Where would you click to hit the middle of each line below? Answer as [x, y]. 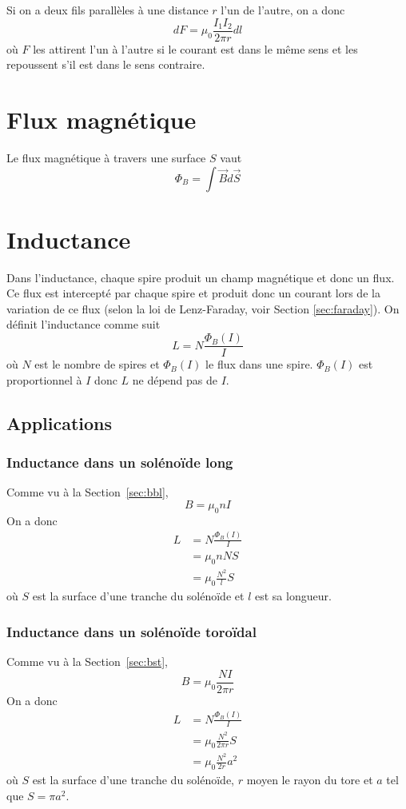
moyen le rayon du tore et [310, 780]
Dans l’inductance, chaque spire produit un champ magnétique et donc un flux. [201, 277]
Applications [60, 422]
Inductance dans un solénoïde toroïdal [131, 631]
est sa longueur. [293, 596]
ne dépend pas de [175, 379]
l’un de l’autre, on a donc [283, 10]
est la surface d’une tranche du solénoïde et [138, 596]
